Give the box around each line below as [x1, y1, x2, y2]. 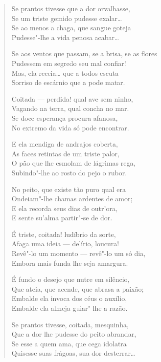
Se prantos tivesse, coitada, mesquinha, [11, 319, 129, 329]
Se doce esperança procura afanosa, [11, 112, 118, 123]
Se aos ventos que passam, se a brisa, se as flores [11, 48, 157, 59]
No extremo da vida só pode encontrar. [11, 122, 129, 132]
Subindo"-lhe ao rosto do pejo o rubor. [11, 167, 127, 177]
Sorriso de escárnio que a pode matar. [11, 77, 125, 87]
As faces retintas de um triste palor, [11, 148, 119, 158]
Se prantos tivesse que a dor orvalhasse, [11, 3, 130, 13]
